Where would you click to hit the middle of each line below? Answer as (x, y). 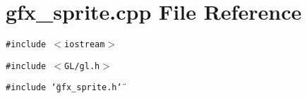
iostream (85, 45)
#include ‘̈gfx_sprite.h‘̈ (64, 88)
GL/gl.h (82, 66)
